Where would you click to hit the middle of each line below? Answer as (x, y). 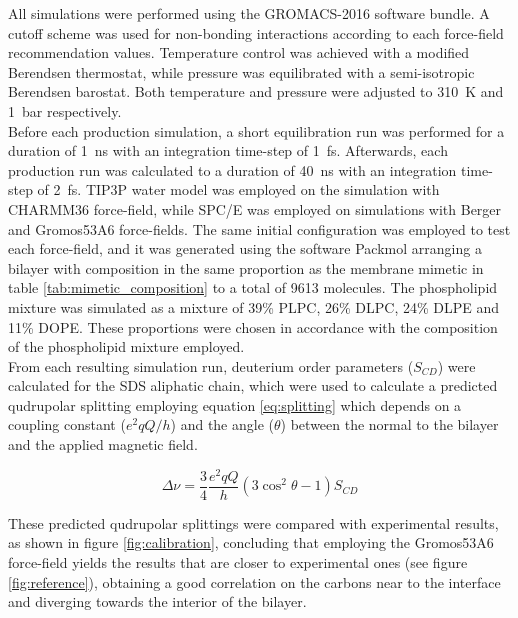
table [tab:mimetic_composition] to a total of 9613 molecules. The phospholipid (253, 287)
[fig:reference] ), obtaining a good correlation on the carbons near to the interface (254, 581)
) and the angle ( (222, 424)
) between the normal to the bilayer (389, 424)
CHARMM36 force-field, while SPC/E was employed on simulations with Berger (255, 208)
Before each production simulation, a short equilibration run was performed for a (256, 130)
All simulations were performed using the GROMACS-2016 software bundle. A (249, 13)
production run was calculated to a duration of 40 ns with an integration (232, 169)
